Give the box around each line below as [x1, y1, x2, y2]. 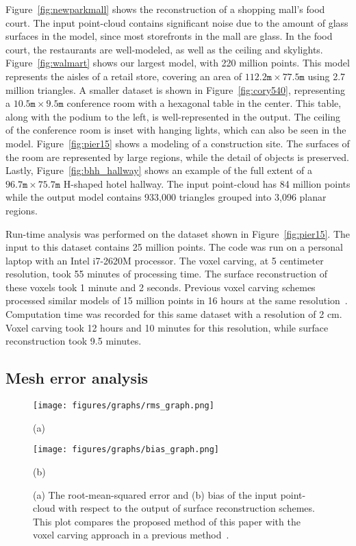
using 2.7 [307, 69, 346, 83]
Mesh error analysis [5, 367, 149, 388]
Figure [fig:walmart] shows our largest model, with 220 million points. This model [5, 55, 350, 70]
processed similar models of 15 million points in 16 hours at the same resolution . [5, 293, 348, 308]
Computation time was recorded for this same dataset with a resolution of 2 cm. [5, 307, 342, 321]
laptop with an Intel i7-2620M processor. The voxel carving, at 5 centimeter [5, 253, 324, 267]
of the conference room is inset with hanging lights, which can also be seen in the [5, 123, 346, 137]
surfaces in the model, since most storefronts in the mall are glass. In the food [5, 29, 333, 43]
